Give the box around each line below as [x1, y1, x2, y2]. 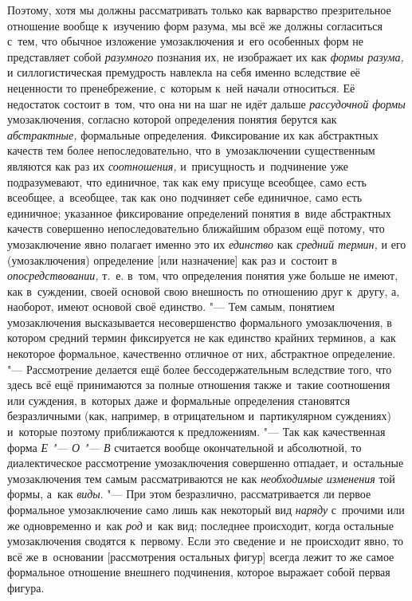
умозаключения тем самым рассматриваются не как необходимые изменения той [7, 469, 395, 486]
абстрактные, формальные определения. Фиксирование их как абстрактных [7, 126, 379, 143]
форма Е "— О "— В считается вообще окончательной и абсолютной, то [7, 438, 362, 455]
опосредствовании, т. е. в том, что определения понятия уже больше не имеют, [7, 267, 398, 284]
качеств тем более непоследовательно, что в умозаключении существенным [7, 142, 375, 159]
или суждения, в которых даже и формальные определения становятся [7, 391, 351, 408]
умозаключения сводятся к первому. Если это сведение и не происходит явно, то [7, 532, 403, 549]
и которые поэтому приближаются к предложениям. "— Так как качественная [7, 423, 386, 440]
